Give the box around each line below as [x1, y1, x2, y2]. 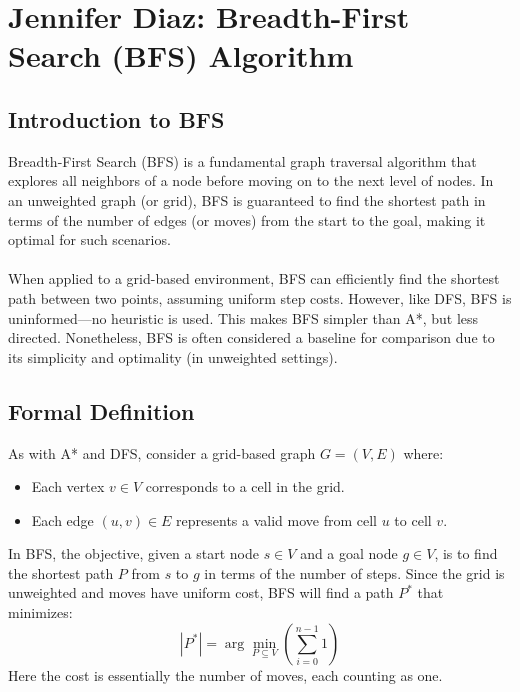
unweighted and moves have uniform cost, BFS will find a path [8, 582, 394, 603]
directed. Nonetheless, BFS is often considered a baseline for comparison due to [8, 327, 495, 348]
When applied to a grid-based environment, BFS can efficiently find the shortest [8, 268, 500, 289]
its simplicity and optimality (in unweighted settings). [8, 346, 338, 367]
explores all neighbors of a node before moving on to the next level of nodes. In [8, 170, 494, 191]
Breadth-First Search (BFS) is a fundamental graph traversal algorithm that [8, 150, 477, 171]
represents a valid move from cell [176, 509, 377, 530]
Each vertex [31, 476, 105, 497]
